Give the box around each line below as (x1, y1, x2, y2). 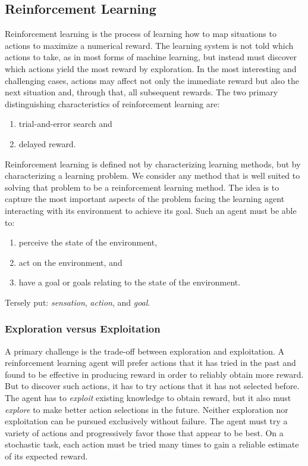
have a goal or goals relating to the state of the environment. (18, 276, 241, 288)
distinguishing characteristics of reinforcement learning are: (5, 97, 220, 110)
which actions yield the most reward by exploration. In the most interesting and (5, 62, 297, 74)
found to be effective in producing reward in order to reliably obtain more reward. (5, 368, 304, 380)
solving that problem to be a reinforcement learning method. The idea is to (5, 181, 279, 193)
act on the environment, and (18, 256, 122, 268)
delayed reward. (18, 137, 76, 150)
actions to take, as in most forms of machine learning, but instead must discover (5, 51, 297, 63)
